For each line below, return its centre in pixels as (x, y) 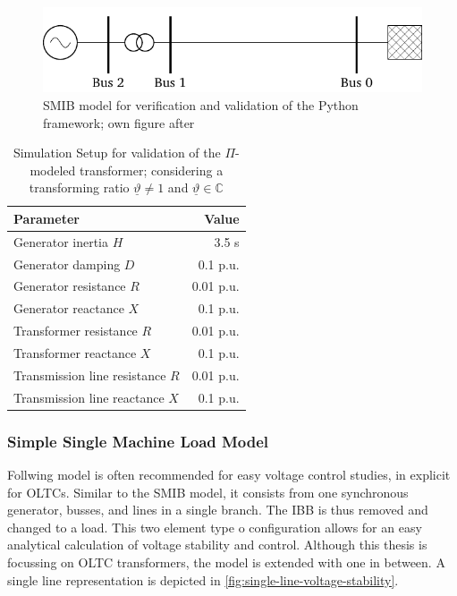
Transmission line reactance (89, 397)
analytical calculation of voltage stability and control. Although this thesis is (217, 545)
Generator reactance (69, 308)
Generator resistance (70, 286)
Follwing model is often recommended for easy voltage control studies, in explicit (229, 474)
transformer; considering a (152, 170)
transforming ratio (79, 187)
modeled (53, 170)
